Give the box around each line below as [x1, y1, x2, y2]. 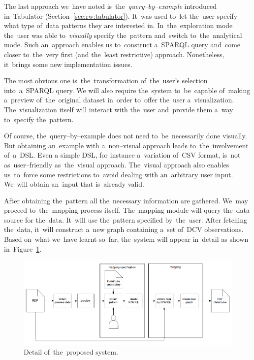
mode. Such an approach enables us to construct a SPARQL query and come [4, 39, 241, 50]
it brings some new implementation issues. [4, 59, 132, 69]
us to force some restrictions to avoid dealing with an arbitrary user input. [4, 169, 233, 179]
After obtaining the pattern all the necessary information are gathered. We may [4, 195, 248, 205]
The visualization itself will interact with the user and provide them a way [4, 104, 233, 114]
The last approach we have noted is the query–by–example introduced [4, 1, 217, 11]
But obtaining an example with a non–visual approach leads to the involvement [4, 140, 249, 150]
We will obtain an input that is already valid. [4, 179, 144, 189]
